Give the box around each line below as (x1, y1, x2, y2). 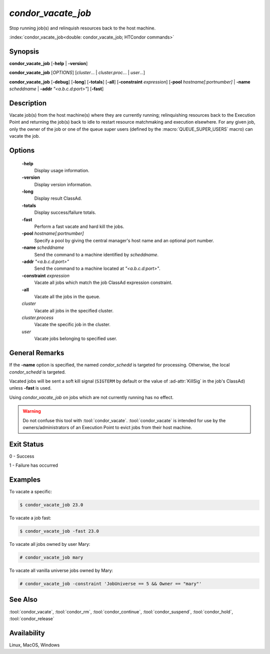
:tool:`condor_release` (9, 615, 54, 621)
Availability (9, 628, 45, 637)
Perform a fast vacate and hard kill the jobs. (34, 223, 124, 230)
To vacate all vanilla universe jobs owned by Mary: (9, 567, 113, 573)
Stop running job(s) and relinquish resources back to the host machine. (9, 25, 156, 31)
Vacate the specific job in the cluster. (34, 321, 111, 328)
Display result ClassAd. (34, 195, 82, 201)
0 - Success (9, 453, 34, 459)
